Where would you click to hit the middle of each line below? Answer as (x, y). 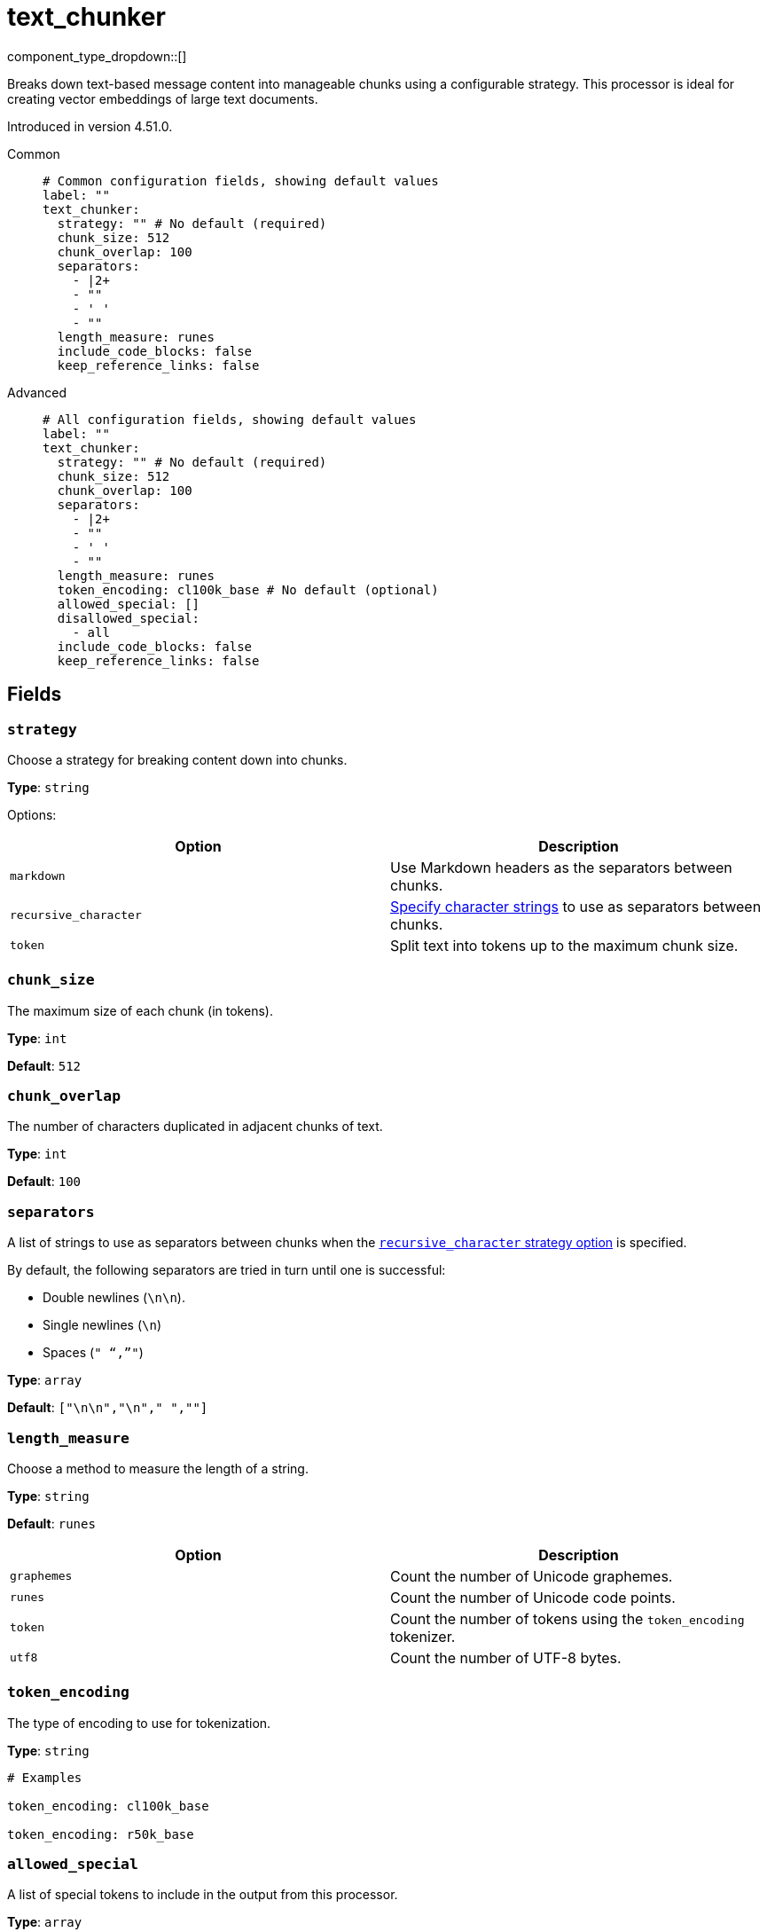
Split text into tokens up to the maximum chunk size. (564, 945)
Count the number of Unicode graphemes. (532, 1576)
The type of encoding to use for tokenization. (139, 1723)
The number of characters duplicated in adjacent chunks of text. (195, 1127)
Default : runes (51, 1523)
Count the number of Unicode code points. (533, 1597)
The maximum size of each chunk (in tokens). (140, 1010)
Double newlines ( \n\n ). (114, 1298)
